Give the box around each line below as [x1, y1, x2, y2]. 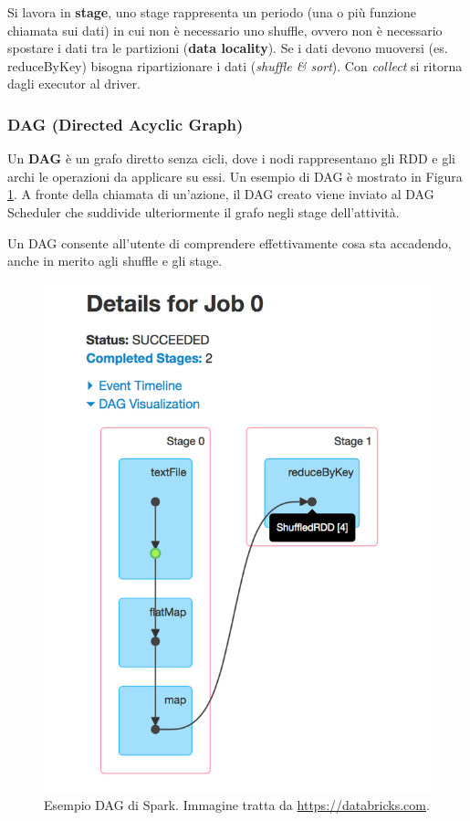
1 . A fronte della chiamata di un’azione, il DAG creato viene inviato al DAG [7, 184, 434, 204]
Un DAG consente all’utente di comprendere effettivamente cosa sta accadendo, [7, 233, 452, 252]
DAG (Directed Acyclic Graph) [7, 112, 244, 135]
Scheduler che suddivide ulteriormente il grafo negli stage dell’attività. [7, 202, 400, 221]
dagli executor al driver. [7, 74, 141, 93]
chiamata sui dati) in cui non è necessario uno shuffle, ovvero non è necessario [7, 20, 443, 39]
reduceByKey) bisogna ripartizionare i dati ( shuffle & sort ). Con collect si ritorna [7, 56, 463, 75]
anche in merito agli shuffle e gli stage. [7, 251, 223, 270]
